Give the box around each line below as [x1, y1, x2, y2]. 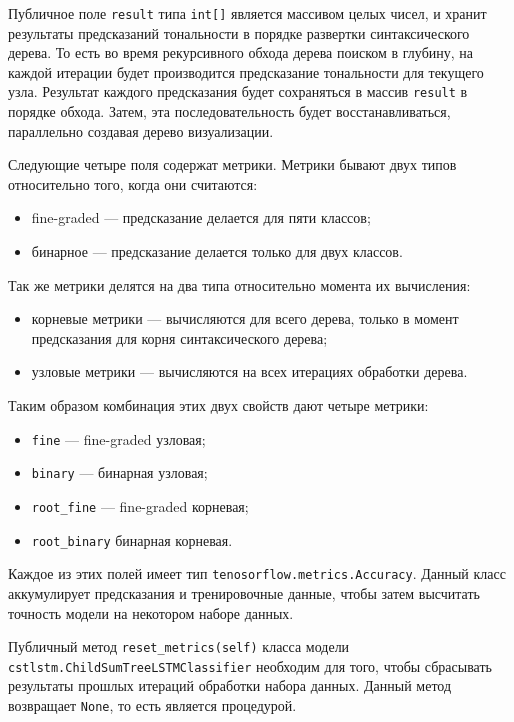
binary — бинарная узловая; [31, 462, 208, 483]
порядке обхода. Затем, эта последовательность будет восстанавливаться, [8, 101, 451, 122]
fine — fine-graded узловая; [31, 428, 206, 449]
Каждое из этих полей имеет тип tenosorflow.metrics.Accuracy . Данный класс [8, 563, 506, 584]
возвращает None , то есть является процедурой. [8, 695, 297, 715]
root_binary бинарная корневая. [31, 529, 233, 550]
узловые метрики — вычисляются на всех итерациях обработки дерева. [31, 361, 468, 382]
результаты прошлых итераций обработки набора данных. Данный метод [8, 675, 452, 696]
